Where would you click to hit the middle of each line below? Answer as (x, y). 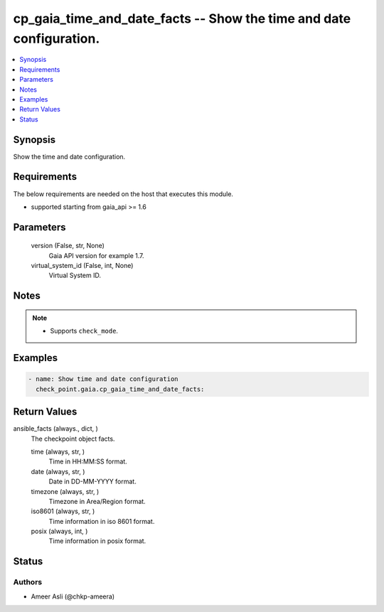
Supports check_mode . (84, 331)
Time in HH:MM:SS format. (88, 461)
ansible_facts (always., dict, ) (56, 429)
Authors (28, 582)
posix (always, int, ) (59, 531)
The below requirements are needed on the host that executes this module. (123, 194)
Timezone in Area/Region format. (97, 501)
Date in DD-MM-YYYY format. (92, 482)
